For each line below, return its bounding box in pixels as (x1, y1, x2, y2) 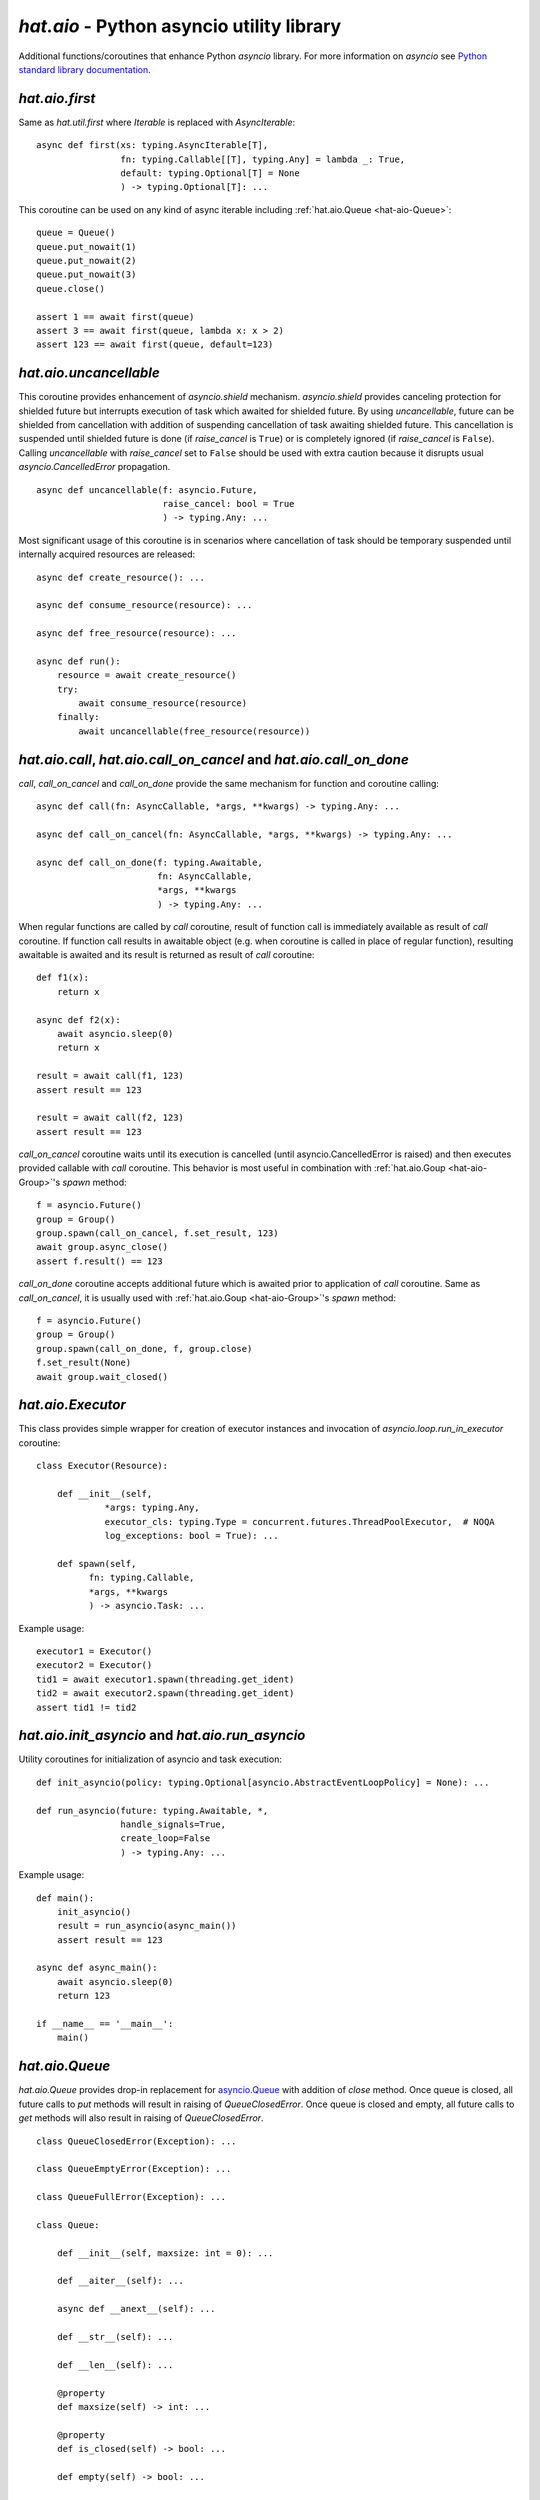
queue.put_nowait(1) (36, 241, 137, 252)
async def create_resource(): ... (36, 571, 205, 583)
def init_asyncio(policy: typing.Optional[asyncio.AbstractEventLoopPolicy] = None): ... (36, 1776, 490, 1788)
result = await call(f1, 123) (36, 1070, 185, 1082)
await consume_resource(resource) (78, 698, 248, 709)
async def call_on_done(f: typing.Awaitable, (36, 856, 264, 868)
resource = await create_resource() (56, 670, 237, 681)
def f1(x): (36, 972, 90, 984)
